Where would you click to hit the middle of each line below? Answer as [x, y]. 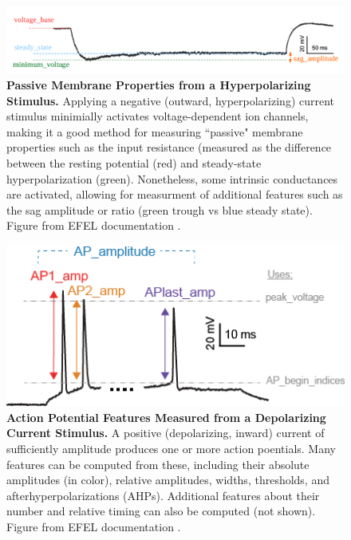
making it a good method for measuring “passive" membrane [155, 131]
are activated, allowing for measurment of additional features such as [175, 194]
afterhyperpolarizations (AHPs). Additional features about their [163, 495]
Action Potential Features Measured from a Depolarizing [166, 417]
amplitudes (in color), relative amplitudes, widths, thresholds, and [168, 480]
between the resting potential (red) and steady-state [134, 163]
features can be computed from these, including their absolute [158, 464]
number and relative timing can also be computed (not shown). [161, 511]
